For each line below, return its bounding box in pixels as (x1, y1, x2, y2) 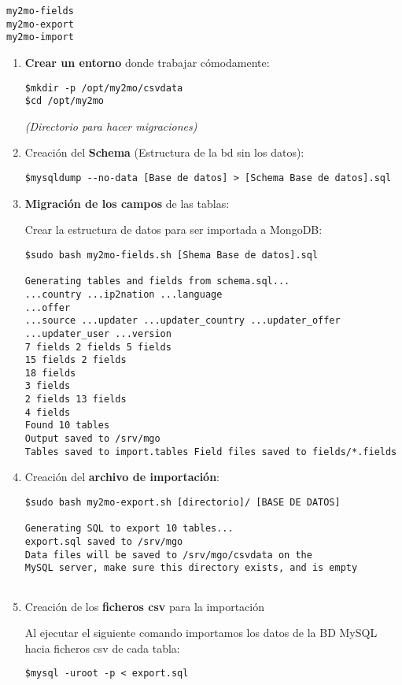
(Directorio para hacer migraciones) (24, 117, 197, 134)
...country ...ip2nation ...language (24, 288, 223, 300)
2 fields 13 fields (24, 394, 127, 405)
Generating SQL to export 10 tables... (24, 523, 234, 535)
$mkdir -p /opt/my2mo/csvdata (24, 82, 183, 94)
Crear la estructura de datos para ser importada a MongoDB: (24, 221, 323, 238)
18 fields (24, 367, 76, 379)
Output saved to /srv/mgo (24, 433, 160, 445)
